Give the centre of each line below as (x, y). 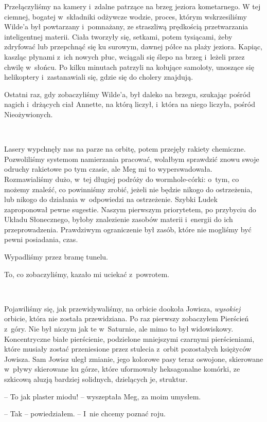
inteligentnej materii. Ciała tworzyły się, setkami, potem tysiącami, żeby (118, 36)
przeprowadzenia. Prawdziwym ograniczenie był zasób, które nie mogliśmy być (128, 229)
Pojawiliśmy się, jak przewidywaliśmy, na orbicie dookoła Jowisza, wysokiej (122, 308)
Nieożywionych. (29, 114)
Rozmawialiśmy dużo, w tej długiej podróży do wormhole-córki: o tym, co (122, 179)
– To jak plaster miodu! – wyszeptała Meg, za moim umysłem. (103, 396)
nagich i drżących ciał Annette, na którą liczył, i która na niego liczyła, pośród (130, 104)
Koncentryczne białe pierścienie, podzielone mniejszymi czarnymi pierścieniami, (129, 338)
